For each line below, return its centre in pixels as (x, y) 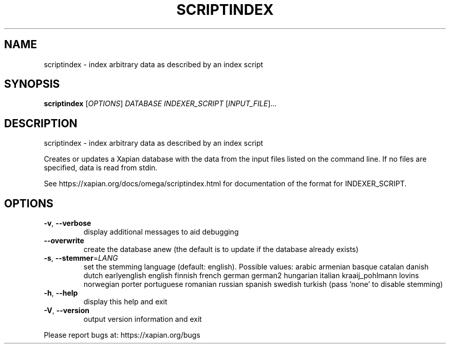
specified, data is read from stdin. (101, 168)
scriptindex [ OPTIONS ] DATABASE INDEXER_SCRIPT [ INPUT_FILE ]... (160, 104)
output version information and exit (143, 319)
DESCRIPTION (41, 123)
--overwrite (64, 241)
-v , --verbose (68, 223)
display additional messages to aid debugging (161, 232)
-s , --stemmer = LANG (81, 258)
